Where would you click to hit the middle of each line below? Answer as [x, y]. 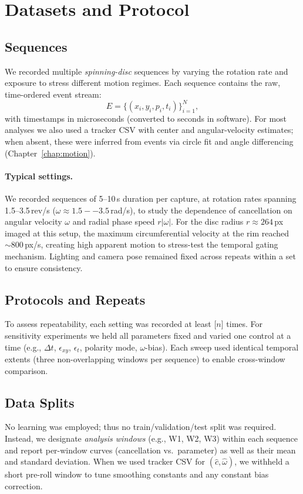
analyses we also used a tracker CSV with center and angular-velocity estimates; [149, 130]
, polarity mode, [108, 347]
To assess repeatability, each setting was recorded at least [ [111, 324]
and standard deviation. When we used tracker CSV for [105, 461]
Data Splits [40, 402]
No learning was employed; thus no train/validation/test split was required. [141, 427]
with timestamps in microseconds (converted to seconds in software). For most [146, 118]
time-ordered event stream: [53, 94]
